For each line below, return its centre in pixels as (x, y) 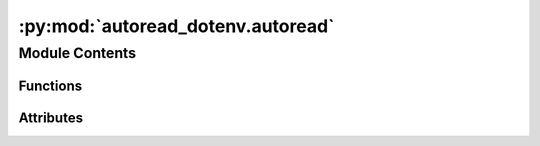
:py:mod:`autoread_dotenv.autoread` (176, 26)
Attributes (51, 117)
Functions (50, 85)
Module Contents (77, 53)
